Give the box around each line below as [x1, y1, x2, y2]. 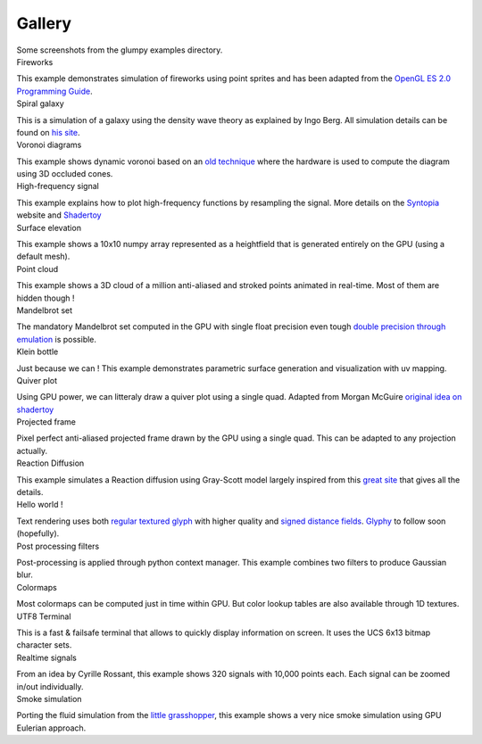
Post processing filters [16, 541, 100, 551]
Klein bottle [16, 346, 59, 357]
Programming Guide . [16, 86, 93, 96]
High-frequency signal [16, 181, 100, 192]
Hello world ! [16, 500, 63, 510]
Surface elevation [16, 222, 82, 233]
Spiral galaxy [16, 98, 64, 109]
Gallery [16, 13, 71, 33]
